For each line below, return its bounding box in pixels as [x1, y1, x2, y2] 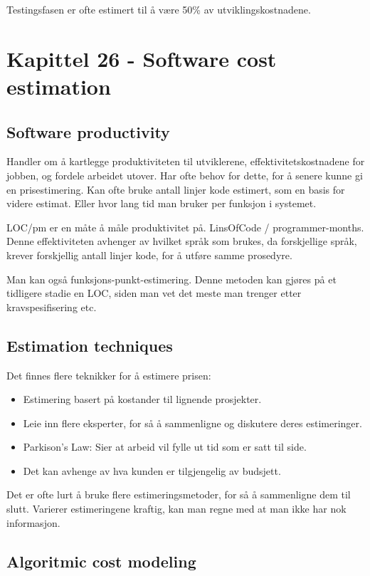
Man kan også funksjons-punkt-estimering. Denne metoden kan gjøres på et [6, 271, 337, 286]
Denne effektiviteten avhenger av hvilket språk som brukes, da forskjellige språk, [6, 234, 357, 248]
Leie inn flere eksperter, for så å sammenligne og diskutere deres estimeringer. [23, 415, 362, 430]
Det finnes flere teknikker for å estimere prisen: [6, 367, 211, 382]
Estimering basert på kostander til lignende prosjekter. [23, 392, 262, 407]
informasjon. [6, 515, 60, 530]
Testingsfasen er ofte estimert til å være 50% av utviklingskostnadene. [6, 2, 311, 16]
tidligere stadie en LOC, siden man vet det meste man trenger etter [6, 286, 302, 300]
